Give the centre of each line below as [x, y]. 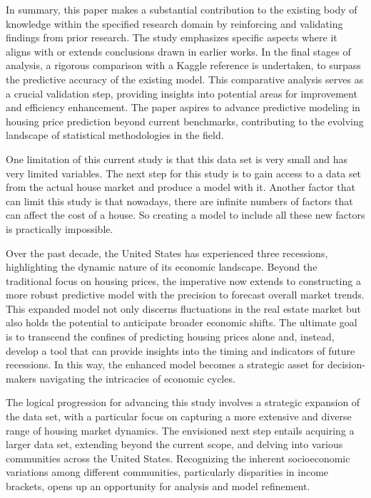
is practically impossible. [60, 228]
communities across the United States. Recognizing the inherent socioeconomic [178, 458]
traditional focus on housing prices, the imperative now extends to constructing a [183, 280]
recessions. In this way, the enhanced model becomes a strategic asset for [165, 364]
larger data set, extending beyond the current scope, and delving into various [174, 444]
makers [21, 378]
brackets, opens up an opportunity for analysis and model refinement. [158, 486]
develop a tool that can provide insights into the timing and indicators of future [181, 350]
